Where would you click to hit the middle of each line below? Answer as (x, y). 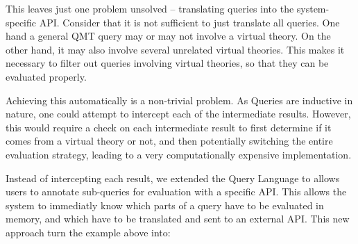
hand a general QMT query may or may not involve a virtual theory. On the (168, 36)
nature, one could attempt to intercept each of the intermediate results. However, (178, 114)
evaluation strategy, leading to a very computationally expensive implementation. (179, 154)
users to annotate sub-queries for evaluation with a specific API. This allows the (176, 192)
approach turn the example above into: (88, 232)
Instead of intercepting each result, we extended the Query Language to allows (173, 178)
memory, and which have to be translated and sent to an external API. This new (178, 219)
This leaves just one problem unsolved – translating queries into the (150, 8)
